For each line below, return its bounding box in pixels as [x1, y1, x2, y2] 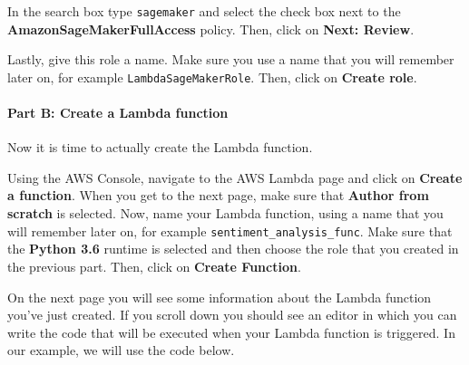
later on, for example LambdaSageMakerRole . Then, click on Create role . [7, 67, 417, 86]
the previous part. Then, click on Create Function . [7, 256, 301, 275]
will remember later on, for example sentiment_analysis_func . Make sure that [7, 221, 453, 240]
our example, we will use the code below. [7, 341, 235, 360]
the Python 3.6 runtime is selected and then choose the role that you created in [7, 239, 459, 258]
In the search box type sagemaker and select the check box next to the [7, 2, 401, 20]
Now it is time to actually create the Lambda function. [7, 138, 313, 157]
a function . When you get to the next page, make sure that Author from [7, 186, 429, 205]
